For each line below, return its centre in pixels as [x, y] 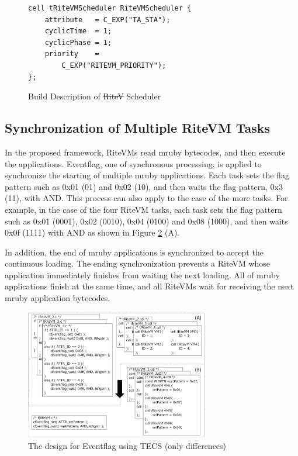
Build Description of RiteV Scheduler [95, 96]
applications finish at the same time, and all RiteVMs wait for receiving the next [149, 286]
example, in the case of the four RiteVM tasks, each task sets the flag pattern [143, 209]
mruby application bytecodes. [58, 298]
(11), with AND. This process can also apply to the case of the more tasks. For [146, 198]
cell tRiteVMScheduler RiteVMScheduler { [110, 8]
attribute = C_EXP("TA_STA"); [108, 20]
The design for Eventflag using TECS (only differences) [127, 445]
